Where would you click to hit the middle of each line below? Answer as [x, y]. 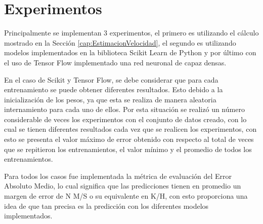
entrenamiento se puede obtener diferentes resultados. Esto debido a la [114, 89]
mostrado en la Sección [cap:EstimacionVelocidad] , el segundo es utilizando [120, 42]
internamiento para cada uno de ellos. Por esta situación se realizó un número [124, 109]
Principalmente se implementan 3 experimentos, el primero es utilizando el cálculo [131, 33]
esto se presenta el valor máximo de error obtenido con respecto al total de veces [129, 139]
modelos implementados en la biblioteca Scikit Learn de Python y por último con [130, 52]
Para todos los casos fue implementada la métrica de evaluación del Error [118, 176]
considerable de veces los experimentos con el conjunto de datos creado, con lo [125, 119]
